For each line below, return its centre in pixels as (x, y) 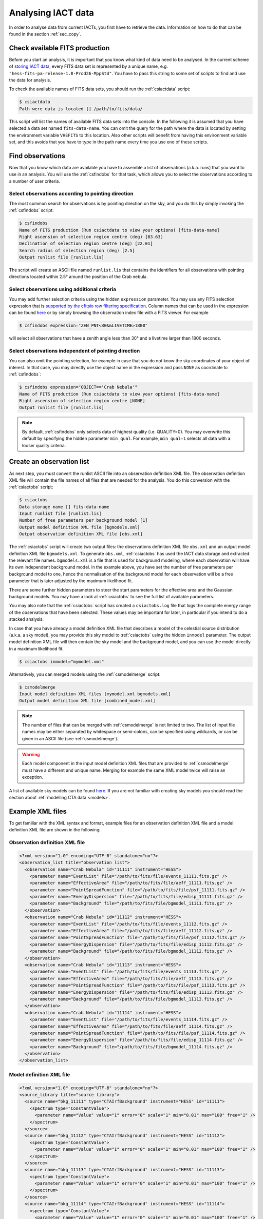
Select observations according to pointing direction (71, 194)
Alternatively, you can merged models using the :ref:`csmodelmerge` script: (85, 674)
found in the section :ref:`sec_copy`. (45, 34)
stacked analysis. (26, 619)
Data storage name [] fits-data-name (64, 507)
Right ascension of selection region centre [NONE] (82, 401)
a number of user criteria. (35, 181)
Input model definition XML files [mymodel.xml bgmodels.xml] (95, 694)
